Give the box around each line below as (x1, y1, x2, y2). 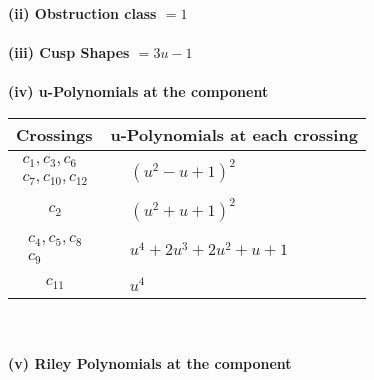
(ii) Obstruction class (8, 3, 157, 23)
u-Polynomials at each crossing (110, 122, 358, 146)
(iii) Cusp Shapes (8, 42, 130, 63)
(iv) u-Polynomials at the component (8, 81, 269, 102)
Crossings (16, 122, 93, 146)
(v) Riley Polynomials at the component (8, 353, 292, 374)
